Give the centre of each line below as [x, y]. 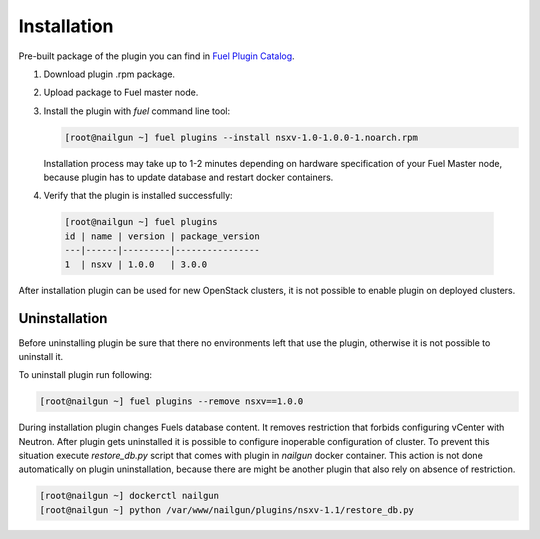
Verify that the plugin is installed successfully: [138, 196]
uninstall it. [41, 356]
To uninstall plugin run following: [85, 375]
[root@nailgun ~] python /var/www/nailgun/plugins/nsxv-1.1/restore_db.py [227, 509]
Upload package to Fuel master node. [121, 92]
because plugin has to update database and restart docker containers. [188, 177]
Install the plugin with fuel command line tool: [136, 111]
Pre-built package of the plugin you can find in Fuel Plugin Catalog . [156, 56]
